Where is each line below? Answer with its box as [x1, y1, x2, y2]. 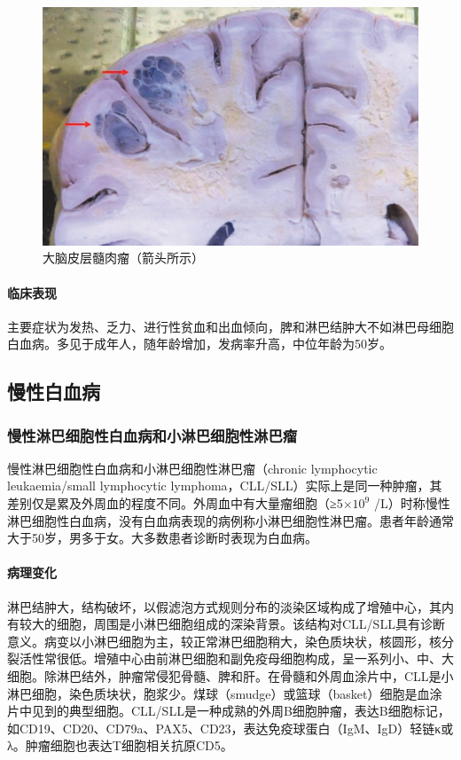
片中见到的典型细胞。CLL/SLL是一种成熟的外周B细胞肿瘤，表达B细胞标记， [7, 701, 450, 720]
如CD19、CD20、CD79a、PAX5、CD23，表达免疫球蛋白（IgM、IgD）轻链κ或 [7, 718, 454, 737]
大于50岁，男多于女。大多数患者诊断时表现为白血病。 [7, 529, 317, 547]
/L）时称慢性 [373, 494, 450, 513]
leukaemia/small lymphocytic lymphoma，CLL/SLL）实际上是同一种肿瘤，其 [7, 476, 442, 495]
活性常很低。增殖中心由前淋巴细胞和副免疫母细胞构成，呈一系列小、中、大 [19, 649, 454, 668]
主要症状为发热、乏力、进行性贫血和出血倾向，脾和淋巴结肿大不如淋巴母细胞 [7, 317, 454, 335]
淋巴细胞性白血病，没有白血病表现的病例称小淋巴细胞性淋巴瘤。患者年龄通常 [7, 511, 454, 529]
